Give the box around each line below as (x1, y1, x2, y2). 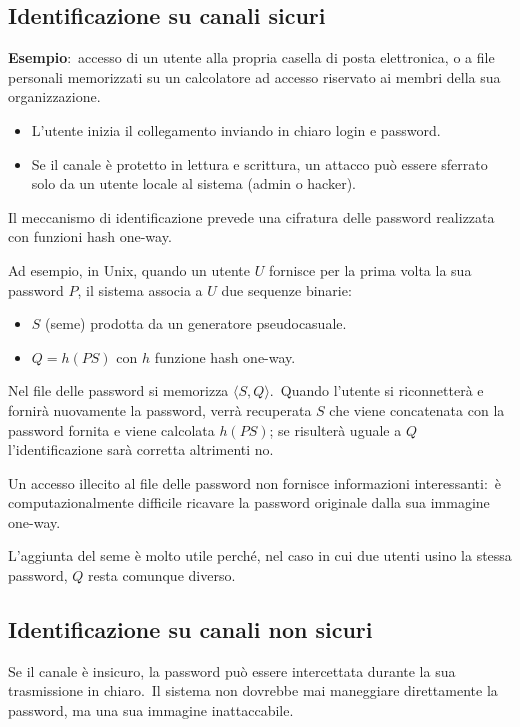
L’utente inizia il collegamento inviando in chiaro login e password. (31, 119, 441, 140)
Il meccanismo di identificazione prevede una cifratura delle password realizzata (8, 206, 495, 227)
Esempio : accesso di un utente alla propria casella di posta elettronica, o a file (8, 47, 495, 68)
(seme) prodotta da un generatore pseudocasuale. (45, 313, 347, 334)
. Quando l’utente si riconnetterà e (269, 380, 484, 401)
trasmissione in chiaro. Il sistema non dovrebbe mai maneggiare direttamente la (8, 680, 498, 701)
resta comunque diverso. (88, 565, 236, 586)
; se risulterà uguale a (269, 419, 402, 440)
